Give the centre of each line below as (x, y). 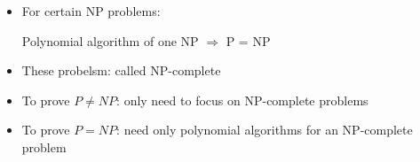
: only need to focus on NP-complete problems (242, 100)
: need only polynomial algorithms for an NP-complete (265, 130)
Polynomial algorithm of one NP (110, 40)
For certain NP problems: (91, 11)
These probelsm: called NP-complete (121, 70)
